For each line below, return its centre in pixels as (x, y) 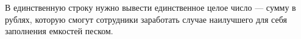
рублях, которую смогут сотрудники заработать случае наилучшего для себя (146, 19)
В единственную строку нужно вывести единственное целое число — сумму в (150, 7)
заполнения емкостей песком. (59, 31)
